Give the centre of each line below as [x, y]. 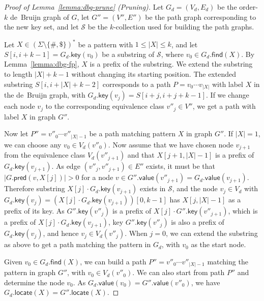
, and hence [61, 233]
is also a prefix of [198, 222]
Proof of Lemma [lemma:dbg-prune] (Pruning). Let [84, 7]
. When [136, 233]
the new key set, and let [41, 27]
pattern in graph [30, 272]
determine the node [34, 282]
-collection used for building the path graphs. [184, 27]
